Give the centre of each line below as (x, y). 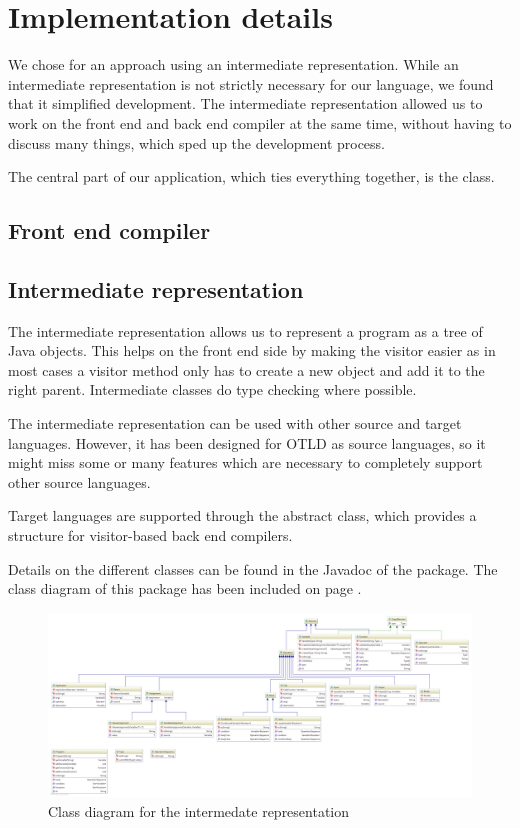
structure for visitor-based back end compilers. (150, 535)
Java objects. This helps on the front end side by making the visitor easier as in (252, 350)
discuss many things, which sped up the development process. (197, 142)
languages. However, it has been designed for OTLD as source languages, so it (247, 442)
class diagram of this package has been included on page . (185, 588)
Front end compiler (109, 230)
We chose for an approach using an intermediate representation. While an (233, 64)
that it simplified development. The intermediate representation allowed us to (245, 103)
